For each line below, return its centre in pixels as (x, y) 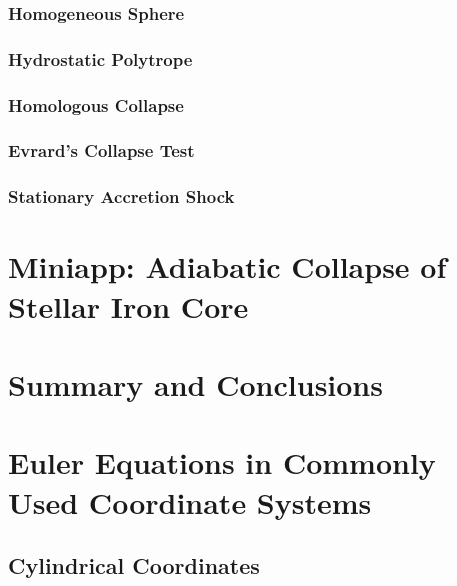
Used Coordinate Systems (190, 501)
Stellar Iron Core (128, 305)
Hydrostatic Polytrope (100, 58)
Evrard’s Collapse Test (101, 150)
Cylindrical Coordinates (134, 565)
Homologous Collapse (96, 104)
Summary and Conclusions (195, 383)
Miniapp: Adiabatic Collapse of (227, 266)
